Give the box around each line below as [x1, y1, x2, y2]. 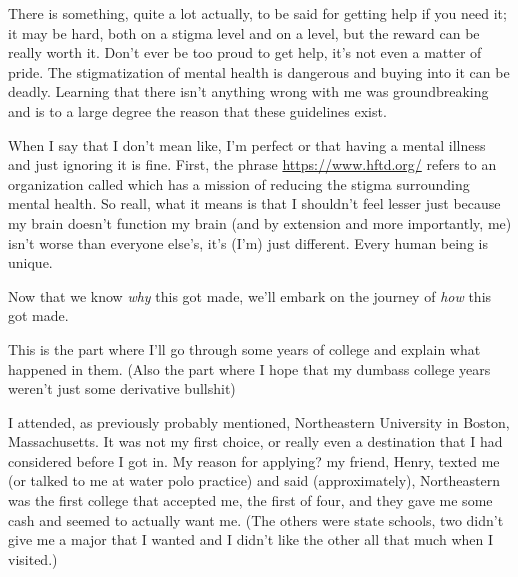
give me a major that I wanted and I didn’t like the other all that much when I [8, 529, 494, 550]
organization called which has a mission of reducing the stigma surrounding [8, 173, 470, 194]
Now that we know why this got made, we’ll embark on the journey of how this [8, 285, 492, 306]
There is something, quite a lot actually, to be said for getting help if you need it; [8, 3, 507, 23]
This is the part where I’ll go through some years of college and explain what [8, 338, 481, 359]
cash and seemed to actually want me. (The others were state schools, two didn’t [8, 509, 504, 530]
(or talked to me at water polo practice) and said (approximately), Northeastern [8, 470, 500, 491]
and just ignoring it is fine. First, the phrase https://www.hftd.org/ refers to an [8, 154, 497, 175]
